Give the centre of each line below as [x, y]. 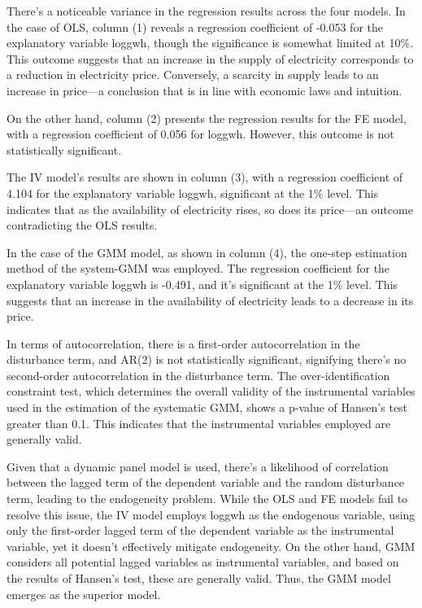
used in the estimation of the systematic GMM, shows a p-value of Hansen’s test [207, 407]
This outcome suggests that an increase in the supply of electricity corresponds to [210, 58]
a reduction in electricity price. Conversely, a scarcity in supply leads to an [193, 74]
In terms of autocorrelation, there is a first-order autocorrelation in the [183, 343]
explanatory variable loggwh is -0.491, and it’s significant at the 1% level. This [202, 284]
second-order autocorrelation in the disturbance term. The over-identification [198, 375]
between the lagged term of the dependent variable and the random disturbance [206, 482]
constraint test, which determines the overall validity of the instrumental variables [211, 391]
